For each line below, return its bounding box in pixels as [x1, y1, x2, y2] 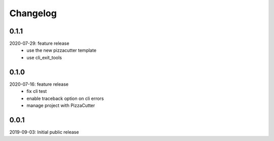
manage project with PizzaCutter [26, 102, 95, 109]
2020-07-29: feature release [9, 41, 70, 47]
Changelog [9, 8, 57, 19]
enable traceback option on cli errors [26, 95, 104, 101]
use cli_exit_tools [26, 54, 62, 60]
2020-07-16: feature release [9, 81, 68, 87]
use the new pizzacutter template [26, 47, 96, 53]
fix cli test [26, 88, 47, 94]
